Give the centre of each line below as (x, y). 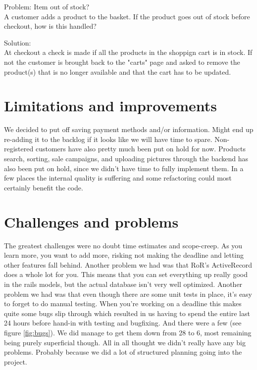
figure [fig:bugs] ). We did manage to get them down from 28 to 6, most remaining (128, 332)
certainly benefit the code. (44, 187)
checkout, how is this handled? (50, 26)
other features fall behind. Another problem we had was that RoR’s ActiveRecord (128, 264)
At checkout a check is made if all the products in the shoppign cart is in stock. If (128, 52)
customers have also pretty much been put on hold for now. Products (141, 149)
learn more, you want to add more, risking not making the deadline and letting (124, 255)
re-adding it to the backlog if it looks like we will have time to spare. (108, 139)
